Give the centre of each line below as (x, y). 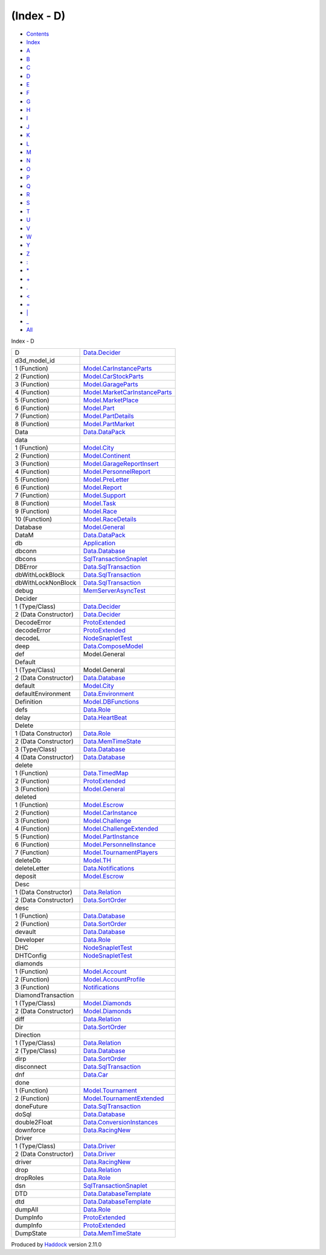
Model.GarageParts (110, 384)
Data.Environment (108, 694)
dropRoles (29, 1178)
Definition (28, 702)
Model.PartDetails (108, 416)
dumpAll (27, 1209)
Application (99, 543)
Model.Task (100, 503)
